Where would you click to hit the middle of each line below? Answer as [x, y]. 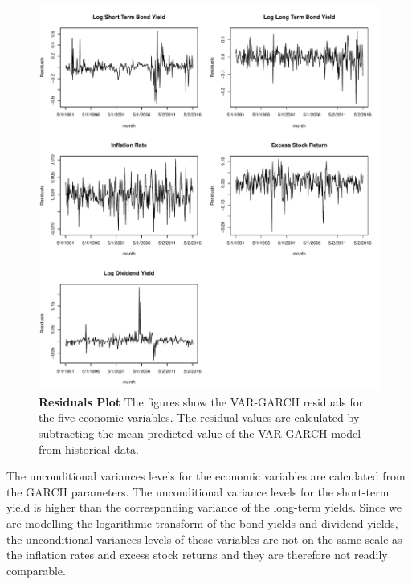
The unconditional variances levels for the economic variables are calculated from [206, 476]
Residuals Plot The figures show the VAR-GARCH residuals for [201, 401]
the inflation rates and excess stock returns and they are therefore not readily [197, 555]
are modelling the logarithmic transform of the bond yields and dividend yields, [202, 523]
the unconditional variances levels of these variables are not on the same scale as [204, 539]
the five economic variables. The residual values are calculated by [199, 417]
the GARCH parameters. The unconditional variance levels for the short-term [198, 491]
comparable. [36, 570]
